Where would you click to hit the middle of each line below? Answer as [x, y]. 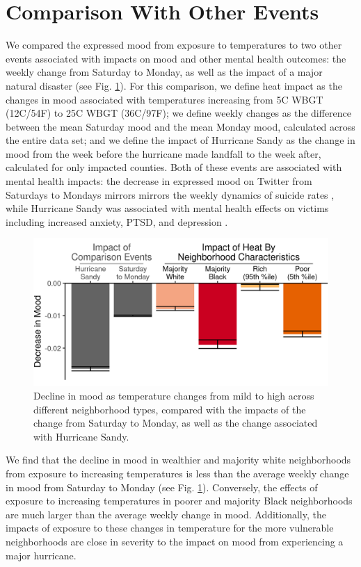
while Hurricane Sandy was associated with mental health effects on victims [167, 208]
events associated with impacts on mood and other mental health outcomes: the [176, 58]
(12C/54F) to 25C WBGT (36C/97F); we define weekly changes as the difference [179, 113]
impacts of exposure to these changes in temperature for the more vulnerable [170, 528]
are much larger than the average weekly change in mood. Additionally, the [166, 514]
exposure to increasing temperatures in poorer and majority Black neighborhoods [179, 501]
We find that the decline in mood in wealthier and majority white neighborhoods [178, 460]
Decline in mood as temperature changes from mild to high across [174, 396]
